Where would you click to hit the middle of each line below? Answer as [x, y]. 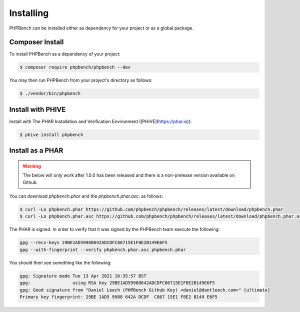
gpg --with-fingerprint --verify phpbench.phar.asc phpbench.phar [103, 249]
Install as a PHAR [36, 151]
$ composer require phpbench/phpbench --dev [75, 67]
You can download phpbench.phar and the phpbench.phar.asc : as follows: [86, 196]
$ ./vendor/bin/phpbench [50, 93]
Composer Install [36, 42]
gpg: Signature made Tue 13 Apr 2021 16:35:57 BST [83, 276]
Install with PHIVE [37, 109]
